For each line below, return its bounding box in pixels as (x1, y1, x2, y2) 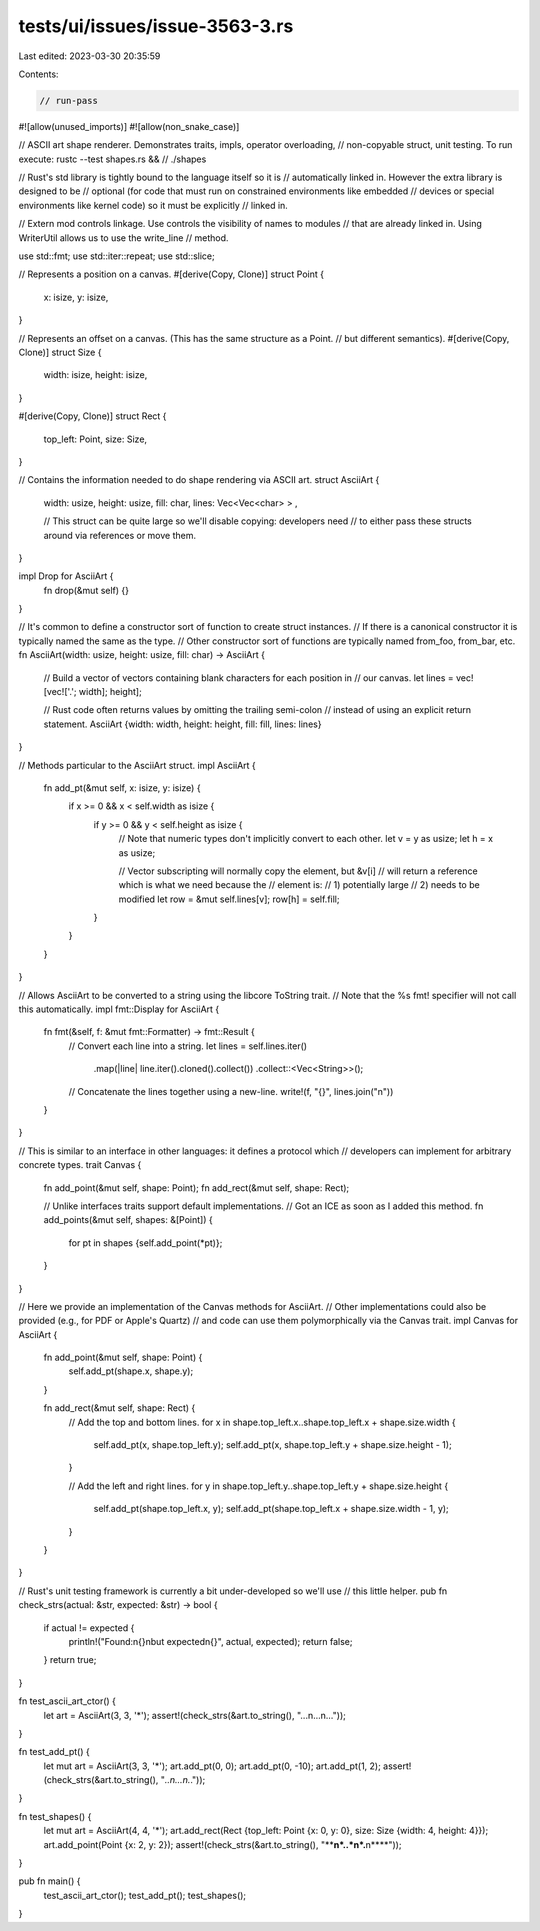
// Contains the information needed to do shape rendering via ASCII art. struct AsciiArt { (18, 474, 380, 486)
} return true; (43, 1654, 97, 1666)
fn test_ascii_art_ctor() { (18, 1695, 117, 1707)
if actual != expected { (43, 1621, 135, 1634)
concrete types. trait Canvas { (18, 1159, 142, 1171)
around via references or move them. (43, 529, 197, 541)
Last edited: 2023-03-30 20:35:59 (18, 50, 161, 62)
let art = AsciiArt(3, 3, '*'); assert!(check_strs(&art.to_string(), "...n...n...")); (43, 1709, 347, 1721)
